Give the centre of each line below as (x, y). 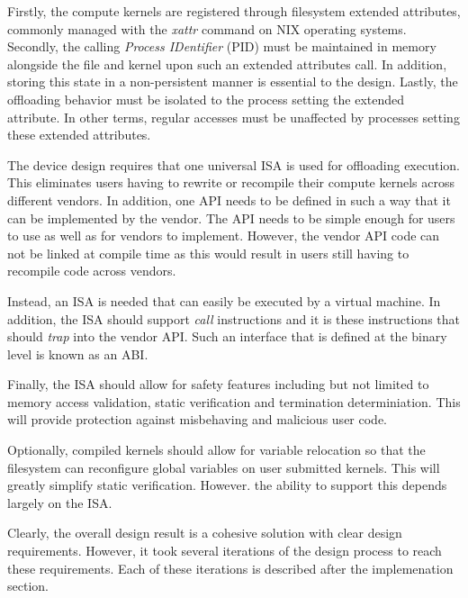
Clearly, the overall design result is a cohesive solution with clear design (205, 533)
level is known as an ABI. (78, 353)
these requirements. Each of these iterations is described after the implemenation (230, 568)
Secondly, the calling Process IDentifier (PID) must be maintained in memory (222, 46)
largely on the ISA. (60, 502)
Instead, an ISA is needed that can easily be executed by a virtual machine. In (224, 300)
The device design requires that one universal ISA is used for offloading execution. (234, 164)
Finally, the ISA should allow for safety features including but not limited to (218, 384)
